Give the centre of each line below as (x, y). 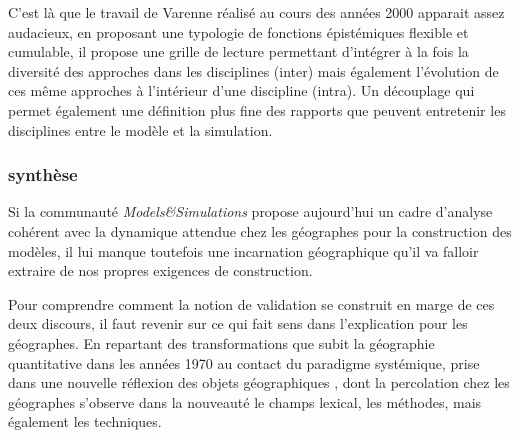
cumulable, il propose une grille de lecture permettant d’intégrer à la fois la (238, 51)
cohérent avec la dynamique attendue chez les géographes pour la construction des (260, 230)
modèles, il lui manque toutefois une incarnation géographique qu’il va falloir (243, 250)
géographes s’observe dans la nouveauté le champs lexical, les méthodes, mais (245, 401)
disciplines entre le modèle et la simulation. (140, 129)
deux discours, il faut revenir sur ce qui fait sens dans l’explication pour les (238, 323)
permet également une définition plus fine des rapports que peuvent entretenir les (257, 109)
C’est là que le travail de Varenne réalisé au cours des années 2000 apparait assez (256, 12)
